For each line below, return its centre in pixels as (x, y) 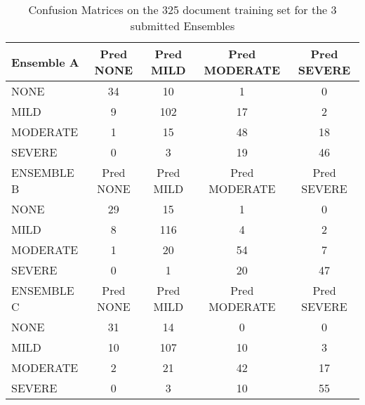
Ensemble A (45, 62)
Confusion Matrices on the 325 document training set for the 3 (182, 9)
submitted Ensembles (182, 26)
